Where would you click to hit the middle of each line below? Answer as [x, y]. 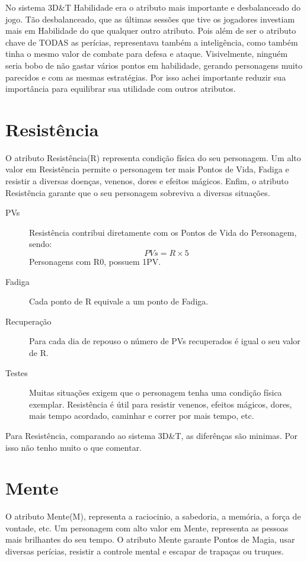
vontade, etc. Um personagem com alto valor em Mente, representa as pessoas [147, 528]
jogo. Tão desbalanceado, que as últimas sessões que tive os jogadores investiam [150, 19]
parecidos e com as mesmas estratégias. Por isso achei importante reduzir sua [146, 77]
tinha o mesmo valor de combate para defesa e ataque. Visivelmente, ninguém [147, 54]
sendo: [41, 244]
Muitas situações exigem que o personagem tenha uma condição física [156, 392]
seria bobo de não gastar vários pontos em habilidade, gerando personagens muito [154, 65]
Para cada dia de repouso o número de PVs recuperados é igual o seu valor [165, 341]
